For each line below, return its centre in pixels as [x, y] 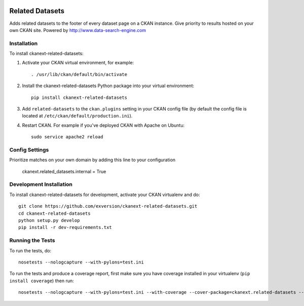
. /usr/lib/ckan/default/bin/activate [79, 74]
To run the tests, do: [30, 250]
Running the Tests [32, 241]
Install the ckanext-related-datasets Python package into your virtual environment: [108, 86]
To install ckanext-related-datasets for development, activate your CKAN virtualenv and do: [105, 195]
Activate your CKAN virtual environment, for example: [78, 63]
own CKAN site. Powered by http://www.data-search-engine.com [78, 30]
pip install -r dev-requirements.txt [65, 227]
